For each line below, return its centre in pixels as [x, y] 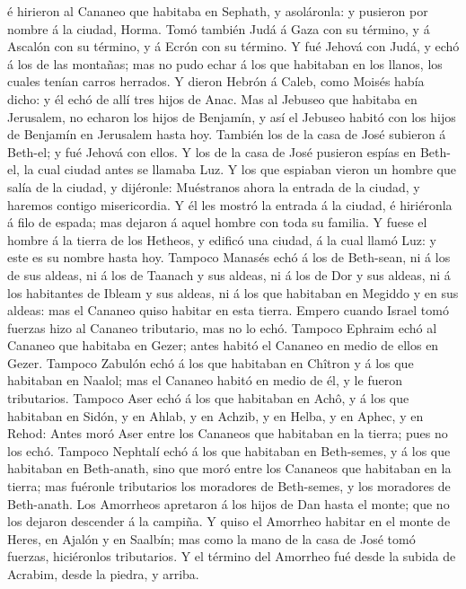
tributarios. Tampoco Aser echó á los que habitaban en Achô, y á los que [208, 398]
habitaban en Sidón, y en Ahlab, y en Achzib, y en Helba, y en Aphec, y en [215, 415]
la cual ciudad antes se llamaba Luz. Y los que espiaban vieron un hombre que [240, 169]
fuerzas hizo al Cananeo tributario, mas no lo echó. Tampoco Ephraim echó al [222, 327]
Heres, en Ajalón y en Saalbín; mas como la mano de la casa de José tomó [211, 538]
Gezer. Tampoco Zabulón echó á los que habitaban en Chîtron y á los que [211, 362]
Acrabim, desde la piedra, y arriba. [103, 574]
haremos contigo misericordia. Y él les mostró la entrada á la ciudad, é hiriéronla [230, 204]
